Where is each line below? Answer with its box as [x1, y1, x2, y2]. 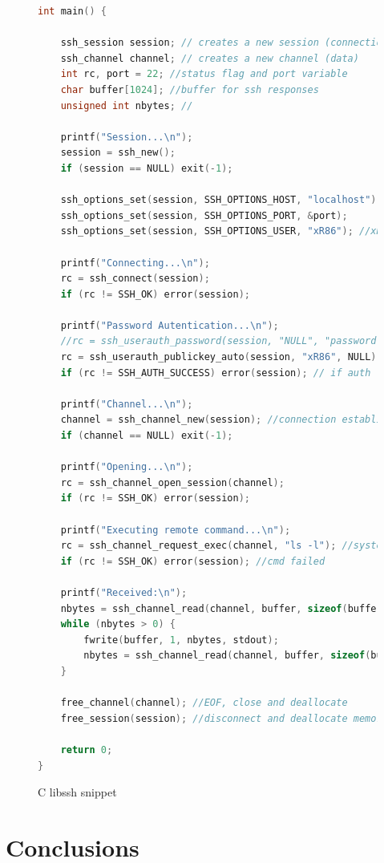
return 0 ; [60, 743, 113, 756]
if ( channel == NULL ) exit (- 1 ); [60, 430, 233, 442]
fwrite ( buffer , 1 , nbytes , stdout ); [83, 634, 279, 646]
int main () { [38, 6, 107, 17]
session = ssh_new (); [60, 147, 176, 159]
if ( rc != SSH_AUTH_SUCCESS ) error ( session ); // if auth [60, 367, 371, 379]
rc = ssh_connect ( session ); [60, 273, 210, 285]
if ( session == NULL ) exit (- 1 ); [60, 162, 233, 174]
